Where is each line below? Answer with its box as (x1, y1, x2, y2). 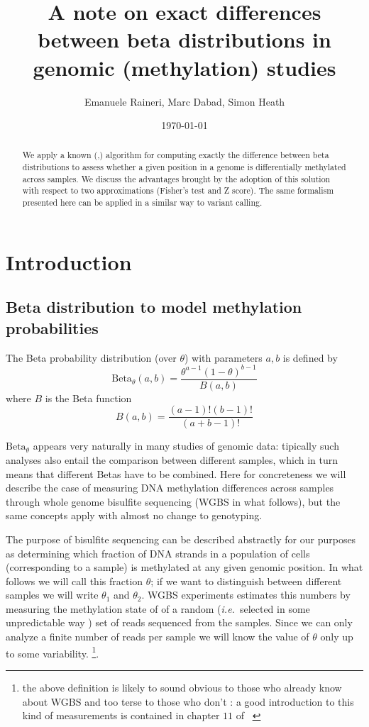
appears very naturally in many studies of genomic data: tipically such (33, 438, 339, 453)
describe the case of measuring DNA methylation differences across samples (6, 480, 334, 495)
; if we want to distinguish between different (150, 573, 342, 588)
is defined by (282, 350, 338, 365)
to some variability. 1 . (6, 643, 99, 660)
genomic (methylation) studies (33, 52, 336, 82)
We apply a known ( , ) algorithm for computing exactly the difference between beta (22, 149, 329, 161)
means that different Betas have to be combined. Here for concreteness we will (6, 466, 346, 481)
